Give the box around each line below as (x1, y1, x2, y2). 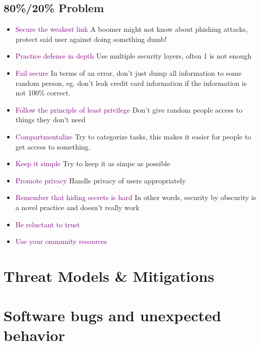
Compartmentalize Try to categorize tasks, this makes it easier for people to (15, 131, 251, 141)
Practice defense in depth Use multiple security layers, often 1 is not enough (15, 51, 251, 61)
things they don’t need (15, 114, 85, 125)
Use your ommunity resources (15, 236, 107, 247)
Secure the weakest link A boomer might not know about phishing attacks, (15, 24, 248, 34)
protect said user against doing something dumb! (15, 33, 167, 44)
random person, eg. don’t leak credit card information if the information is (15, 77, 247, 88)
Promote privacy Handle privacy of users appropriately (15, 175, 186, 185)
